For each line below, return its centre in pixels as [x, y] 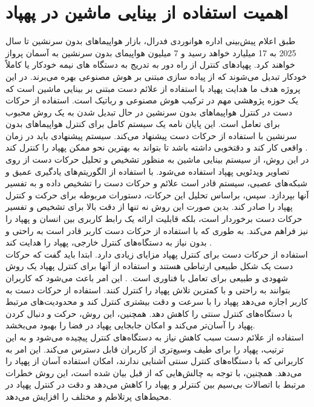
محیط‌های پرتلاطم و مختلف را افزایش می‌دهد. [89, 396]
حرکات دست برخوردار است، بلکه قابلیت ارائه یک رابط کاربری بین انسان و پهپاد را [154, 219]
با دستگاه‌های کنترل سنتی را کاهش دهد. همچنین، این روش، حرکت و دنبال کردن [149, 313]
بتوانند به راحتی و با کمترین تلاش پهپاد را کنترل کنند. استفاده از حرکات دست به [148, 289]
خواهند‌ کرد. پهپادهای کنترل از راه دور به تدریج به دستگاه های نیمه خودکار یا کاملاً [150, 64]
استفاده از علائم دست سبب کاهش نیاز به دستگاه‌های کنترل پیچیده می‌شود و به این [155, 337]
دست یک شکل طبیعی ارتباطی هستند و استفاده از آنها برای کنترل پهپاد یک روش [149, 266]
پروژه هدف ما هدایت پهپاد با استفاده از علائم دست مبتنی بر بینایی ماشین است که [153, 88]
